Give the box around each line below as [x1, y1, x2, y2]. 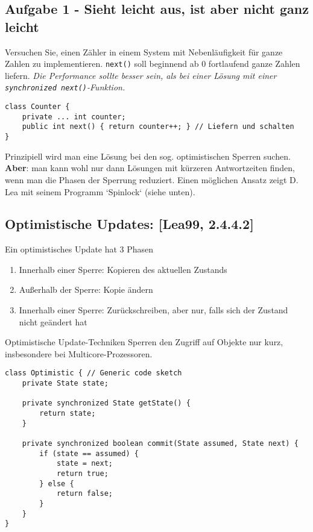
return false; [56, 489, 113, 498]
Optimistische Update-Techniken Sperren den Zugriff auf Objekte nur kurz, [5, 336, 283, 348]
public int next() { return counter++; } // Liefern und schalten [22, 122, 294, 131]
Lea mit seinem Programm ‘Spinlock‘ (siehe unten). [5, 185, 195, 198]
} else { [39, 479, 74, 488]
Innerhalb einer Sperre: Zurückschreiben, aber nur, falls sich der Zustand [19, 304, 288, 316]
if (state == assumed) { [39, 449, 139, 458]
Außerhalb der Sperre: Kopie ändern [19, 283, 153, 296]
